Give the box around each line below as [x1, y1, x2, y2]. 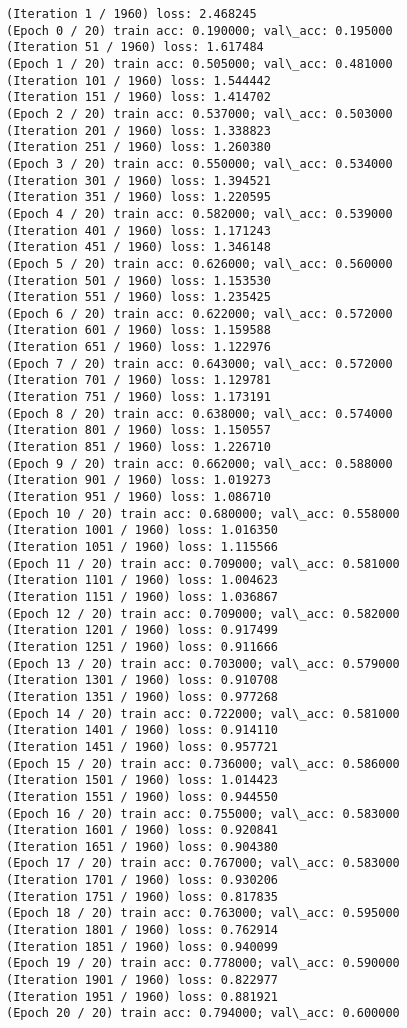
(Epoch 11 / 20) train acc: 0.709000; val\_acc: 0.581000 [6, 556, 400, 571]
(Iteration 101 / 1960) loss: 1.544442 [6, 73, 271, 88]
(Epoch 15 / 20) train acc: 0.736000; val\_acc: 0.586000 [6, 756, 400, 771]
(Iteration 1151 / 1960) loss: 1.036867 [6, 589, 279, 604]
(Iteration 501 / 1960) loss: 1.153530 [6, 273, 271, 288]
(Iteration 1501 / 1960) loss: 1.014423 [6, 773, 279, 788]
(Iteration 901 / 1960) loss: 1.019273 [6, 473, 271, 488]
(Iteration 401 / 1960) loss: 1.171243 [6, 223, 271, 238]
